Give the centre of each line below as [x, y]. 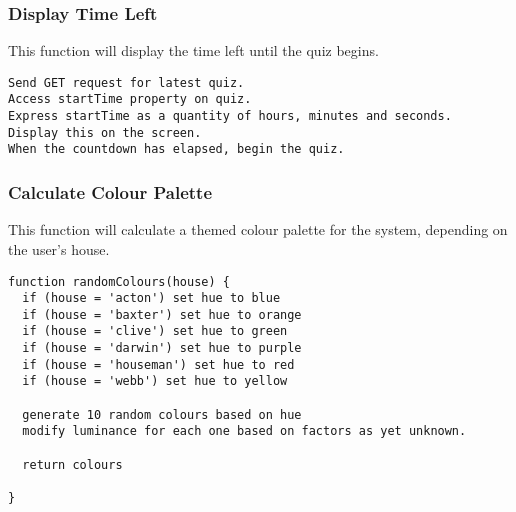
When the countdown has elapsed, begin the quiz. [176, 149]
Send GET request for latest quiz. [126, 82]
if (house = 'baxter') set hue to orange [162, 314]
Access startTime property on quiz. [130, 99]
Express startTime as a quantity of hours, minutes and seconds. [230, 116]
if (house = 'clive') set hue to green [155, 331]
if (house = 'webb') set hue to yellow [155, 381]
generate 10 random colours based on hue [162, 414]
